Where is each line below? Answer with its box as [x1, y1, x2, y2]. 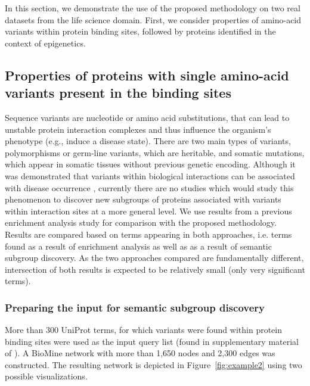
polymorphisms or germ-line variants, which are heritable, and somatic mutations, [5, 146, 305, 158]
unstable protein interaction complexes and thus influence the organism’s [5, 123, 271, 135]
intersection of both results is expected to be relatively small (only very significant [5, 263, 305, 275]
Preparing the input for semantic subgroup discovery [5, 300, 265, 315]
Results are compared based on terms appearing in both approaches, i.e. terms [5, 228, 292, 240]
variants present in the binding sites [5, 83, 231, 102]
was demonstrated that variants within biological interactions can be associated [5, 169, 295, 182]
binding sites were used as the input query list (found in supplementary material [5, 335, 299, 347]
